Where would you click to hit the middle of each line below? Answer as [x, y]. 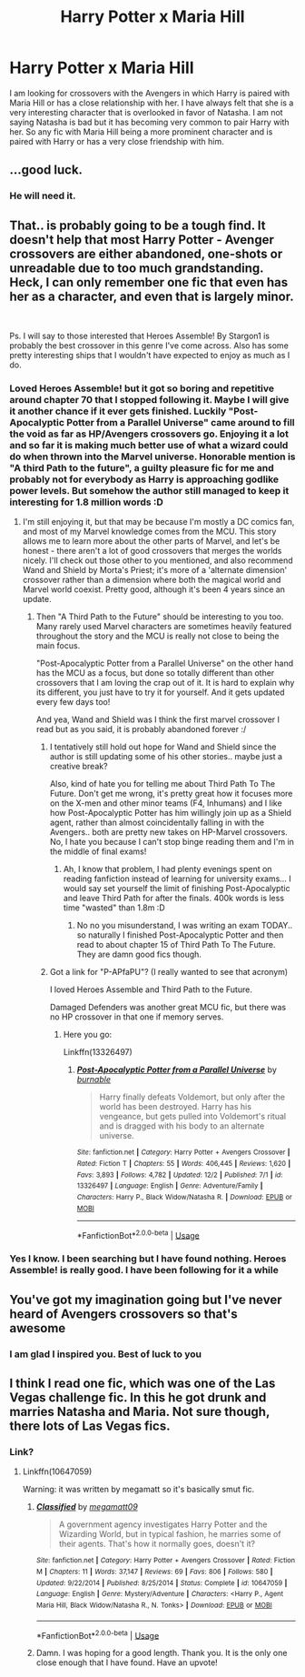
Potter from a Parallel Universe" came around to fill [181, 422]
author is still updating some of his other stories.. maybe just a [166, 757]
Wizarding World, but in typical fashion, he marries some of [170, 1534]
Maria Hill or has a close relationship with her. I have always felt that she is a [152, 103]
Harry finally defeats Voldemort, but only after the [192, 1097]
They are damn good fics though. [139, 954]
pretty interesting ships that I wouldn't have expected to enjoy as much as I [150, 356]
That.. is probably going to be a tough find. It [138, 225]
